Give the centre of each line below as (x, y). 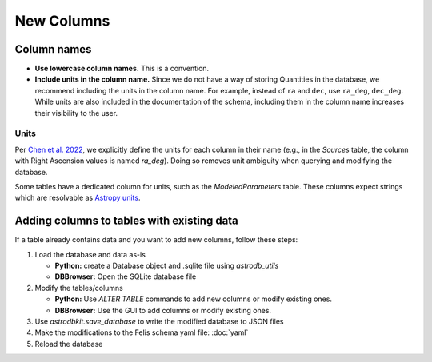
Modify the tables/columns (79, 288)
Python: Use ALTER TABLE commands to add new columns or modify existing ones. (193, 299)
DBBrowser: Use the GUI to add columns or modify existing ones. (163, 310)
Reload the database (69, 344)
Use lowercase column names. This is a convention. (122, 69)
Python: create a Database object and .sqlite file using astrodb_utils (167, 266)
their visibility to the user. (76, 113)
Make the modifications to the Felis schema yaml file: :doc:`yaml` (142, 332)
